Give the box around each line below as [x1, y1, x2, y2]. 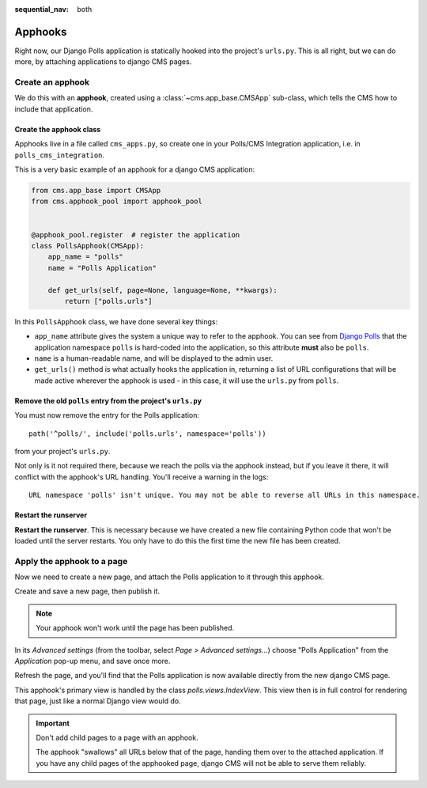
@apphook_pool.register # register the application [31, 230, 240, 239]
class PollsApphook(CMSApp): [31, 241, 145, 250]
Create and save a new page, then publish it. [14, 586, 161, 597]
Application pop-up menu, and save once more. [14, 657, 171, 666]
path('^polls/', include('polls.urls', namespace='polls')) [28, 429, 266, 438]
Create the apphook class [14, 124, 101, 134]
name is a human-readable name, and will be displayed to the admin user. [34, 354, 274, 363]
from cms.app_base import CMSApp [31, 186, 161, 195]
